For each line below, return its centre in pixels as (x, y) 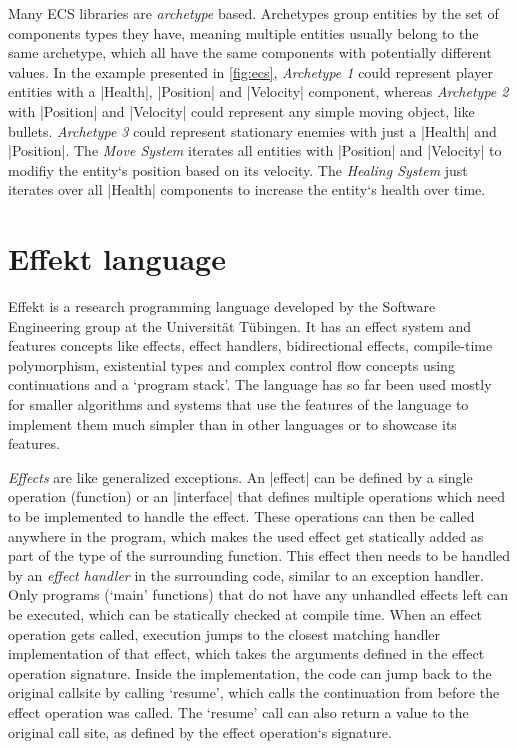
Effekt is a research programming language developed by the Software (222, 306)
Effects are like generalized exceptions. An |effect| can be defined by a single (240, 476)
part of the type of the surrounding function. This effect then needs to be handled (259, 555)
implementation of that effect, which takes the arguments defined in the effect (246, 653)
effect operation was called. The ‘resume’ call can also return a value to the (238, 711)
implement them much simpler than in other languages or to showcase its (232, 423)
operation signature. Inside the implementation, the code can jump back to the (250, 672)
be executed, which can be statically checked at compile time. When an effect (245, 613)
